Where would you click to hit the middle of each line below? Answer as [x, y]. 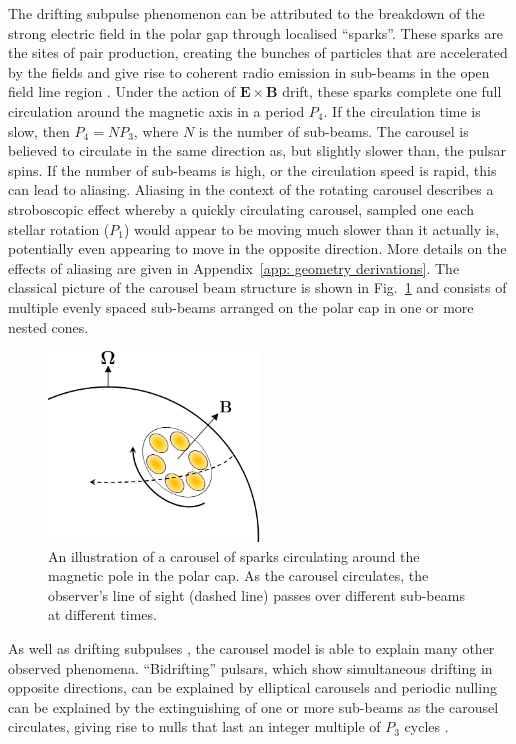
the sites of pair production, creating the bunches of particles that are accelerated [258, 52]
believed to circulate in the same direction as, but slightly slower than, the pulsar [257, 150]
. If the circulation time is [402, 110]
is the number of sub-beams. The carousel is [333, 130]
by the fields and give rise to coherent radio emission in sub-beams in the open [249, 71]
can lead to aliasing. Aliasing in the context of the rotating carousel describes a [251, 189]
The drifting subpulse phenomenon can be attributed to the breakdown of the [246, 13]
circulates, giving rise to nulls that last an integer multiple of [194, 726]
